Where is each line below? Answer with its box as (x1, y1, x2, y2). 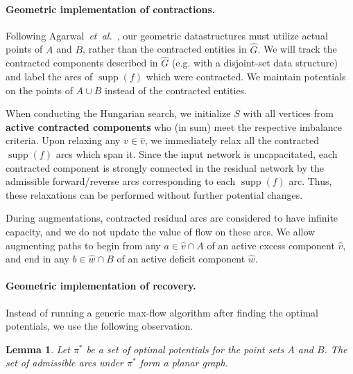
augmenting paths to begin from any (6, 238, 161, 252)
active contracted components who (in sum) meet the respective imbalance (6, 119, 342, 134)
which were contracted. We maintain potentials (146, 69, 346, 84)
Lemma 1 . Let (6, 341, 70, 356)
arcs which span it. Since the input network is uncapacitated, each (55, 146, 338, 161)
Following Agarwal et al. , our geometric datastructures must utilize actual (6, 28, 328, 42)
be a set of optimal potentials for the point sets (86, 341, 284, 356)
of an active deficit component (117, 251, 246, 266)
